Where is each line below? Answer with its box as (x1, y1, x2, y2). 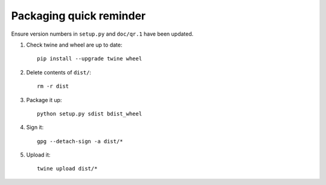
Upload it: (26, 151, 51, 158)
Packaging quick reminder (11, 9, 146, 22)
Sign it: (26, 124, 44, 131)
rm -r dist (37, 83, 69, 90)
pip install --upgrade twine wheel (37, 55, 142, 62)
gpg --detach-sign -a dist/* (37, 138, 123, 144)
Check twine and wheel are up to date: (26, 41, 123, 48)
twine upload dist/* (37, 165, 98, 172)
